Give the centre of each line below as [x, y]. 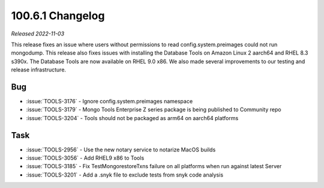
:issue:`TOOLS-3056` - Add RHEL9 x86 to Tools [85, 158]
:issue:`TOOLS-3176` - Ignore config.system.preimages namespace [109, 102]
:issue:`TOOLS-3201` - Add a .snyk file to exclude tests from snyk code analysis [125, 175]
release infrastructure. [38, 70]
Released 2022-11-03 [38, 34]
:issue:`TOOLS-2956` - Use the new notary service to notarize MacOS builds [121, 150]
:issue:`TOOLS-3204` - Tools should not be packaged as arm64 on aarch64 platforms [132, 118]
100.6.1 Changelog [58, 16]
